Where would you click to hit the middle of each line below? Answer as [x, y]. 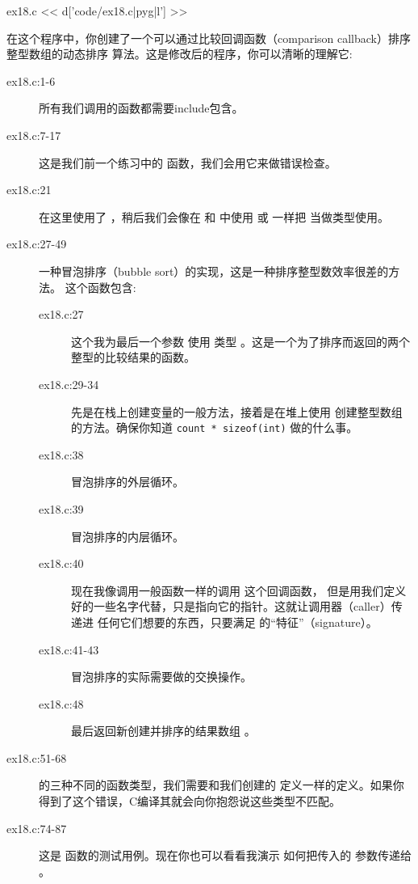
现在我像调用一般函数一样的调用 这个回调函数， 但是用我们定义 [239, 590]
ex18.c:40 [61, 563]
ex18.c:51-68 [37, 757]
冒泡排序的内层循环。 [127, 536]
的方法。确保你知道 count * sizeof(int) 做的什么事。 [215, 427]
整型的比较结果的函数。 [133, 357]
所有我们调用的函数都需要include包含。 [141, 108]
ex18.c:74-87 [37, 828]
